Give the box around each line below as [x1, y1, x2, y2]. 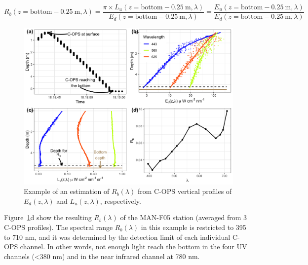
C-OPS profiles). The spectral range [4, 222, 113, 232]
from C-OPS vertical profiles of [137, 186, 232, 196]
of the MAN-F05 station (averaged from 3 [120, 212, 247, 223]
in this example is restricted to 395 [141, 222, 246, 232]
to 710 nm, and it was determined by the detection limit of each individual [4, 231, 231, 242]
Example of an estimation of [24, 186, 110, 196]
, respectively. [100, 195, 141, 206]
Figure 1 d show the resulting [4, 212, 92, 223]
